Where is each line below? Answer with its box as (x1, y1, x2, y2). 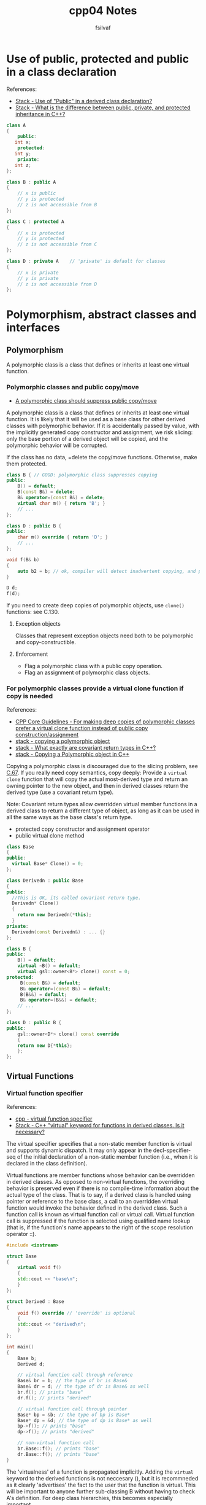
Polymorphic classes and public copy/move (6, 383, 139, 392)
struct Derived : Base (6, 1298, 64, 1305)
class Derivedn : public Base (6, 877, 84, 884)
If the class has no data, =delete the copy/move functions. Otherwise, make (6, 453, 197, 461)
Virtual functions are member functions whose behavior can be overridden (6, 1171, 195, 1179)
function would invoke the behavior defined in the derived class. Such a (6, 1204, 188, 1211)
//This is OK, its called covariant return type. (12, 895, 141, 901)
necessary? (15, 1128, 45, 1135)
